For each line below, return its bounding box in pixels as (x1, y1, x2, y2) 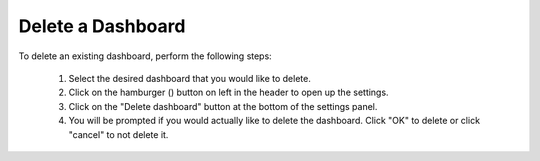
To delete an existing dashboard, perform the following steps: (18, 50, 272, 62)
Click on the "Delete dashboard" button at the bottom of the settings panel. (68, 100, 378, 112)
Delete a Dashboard (18, 15, 186, 37)
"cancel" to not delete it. (68, 128, 169, 140)
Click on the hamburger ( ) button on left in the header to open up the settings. (68, 86, 389, 99)
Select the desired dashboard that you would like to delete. (68, 72, 312, 84)
